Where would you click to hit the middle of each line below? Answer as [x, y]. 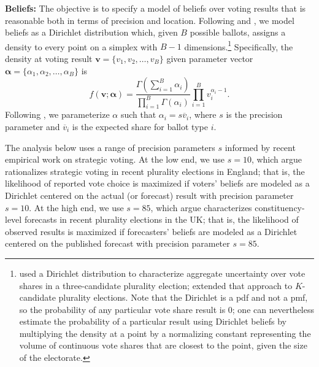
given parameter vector [210, 59]
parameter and [33, 126]
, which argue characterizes [201, 207]
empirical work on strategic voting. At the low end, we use [115, 159]
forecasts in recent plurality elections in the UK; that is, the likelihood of [161, 219]
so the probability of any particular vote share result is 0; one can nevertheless [167, 309]
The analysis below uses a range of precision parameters [110, 147]
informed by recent [260, 147]
